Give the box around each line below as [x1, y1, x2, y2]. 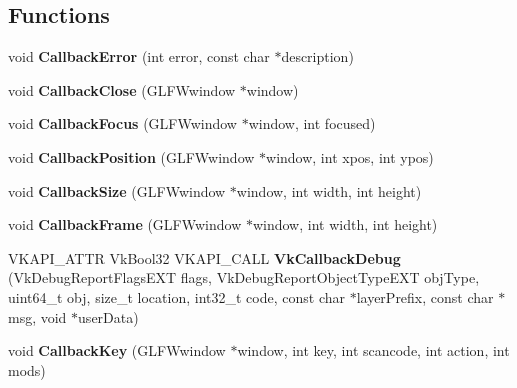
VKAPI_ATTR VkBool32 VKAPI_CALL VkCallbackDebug [8, 247, 401, 268]
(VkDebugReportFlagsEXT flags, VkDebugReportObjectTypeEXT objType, [8, 267, 480, 288]
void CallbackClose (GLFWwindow [8, 79, 236, 100]
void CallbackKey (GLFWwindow [8, 340, 226, 361]
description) [281, 46, 354, 67]
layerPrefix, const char [356, 286, 494, 307]
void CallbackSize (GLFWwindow [8, 180, 226, 201]
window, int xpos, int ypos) [266, 146, 434, 167]
